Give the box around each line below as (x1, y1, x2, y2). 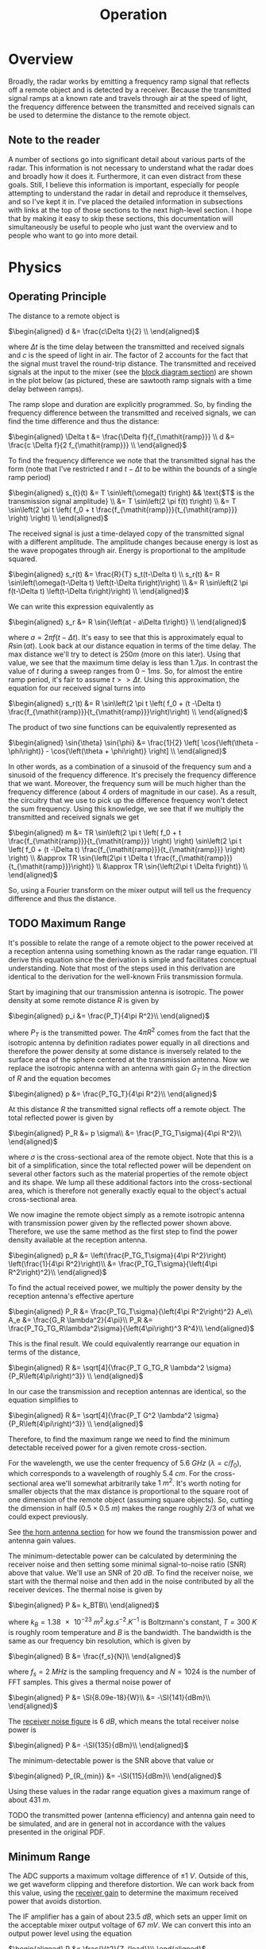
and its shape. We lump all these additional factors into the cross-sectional (8, 1177, 253, 1187)
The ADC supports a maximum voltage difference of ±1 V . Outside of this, (8, 1871, 249, 1881)
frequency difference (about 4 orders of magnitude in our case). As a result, (8, 787, 257, 796)
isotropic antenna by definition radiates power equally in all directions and (8, 1038, 250, 1048)
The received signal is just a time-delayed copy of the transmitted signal (8, 529, 245, 538)
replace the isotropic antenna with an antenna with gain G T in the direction (8, 1064, 252, 1075)
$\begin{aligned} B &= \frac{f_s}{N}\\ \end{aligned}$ (8, 1651, 181, 1660)
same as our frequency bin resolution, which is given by (8, 1636, 191, 1645)
